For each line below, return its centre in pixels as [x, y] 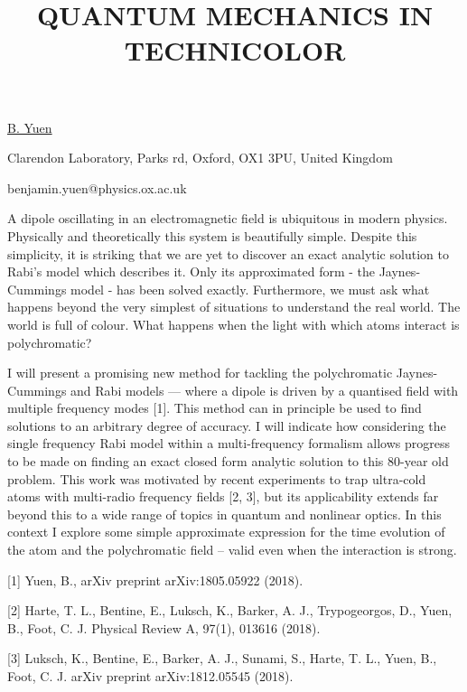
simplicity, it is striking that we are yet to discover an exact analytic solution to [228, 253]
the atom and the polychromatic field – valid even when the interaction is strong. [232, 550]
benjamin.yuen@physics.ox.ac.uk [97, 187]
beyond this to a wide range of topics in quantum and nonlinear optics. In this [224, 514]
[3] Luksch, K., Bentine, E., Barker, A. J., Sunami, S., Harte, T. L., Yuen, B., [222, 658]
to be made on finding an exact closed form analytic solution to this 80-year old [228, 461]
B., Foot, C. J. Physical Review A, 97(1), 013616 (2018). [164, 627]
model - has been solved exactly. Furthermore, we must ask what [250, 289]
